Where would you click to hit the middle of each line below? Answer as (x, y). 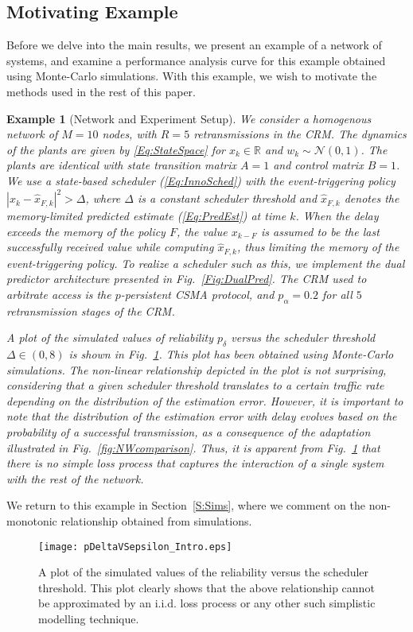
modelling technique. (89, 619)
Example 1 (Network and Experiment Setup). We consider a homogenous (189, 118)
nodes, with (129, 134)
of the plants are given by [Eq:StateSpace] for (116, 149)
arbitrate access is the (59, 294)
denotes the (372, 198)
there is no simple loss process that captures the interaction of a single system (195, 463)
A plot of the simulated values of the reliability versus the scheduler (204, 572)
